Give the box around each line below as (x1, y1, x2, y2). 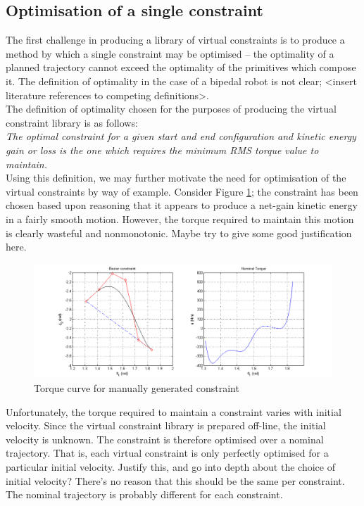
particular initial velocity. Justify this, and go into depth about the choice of (6, 459, 335, 474)
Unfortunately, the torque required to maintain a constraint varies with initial (6, 404, 341, 419)
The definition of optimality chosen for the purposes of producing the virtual (6, 101, 337, 116)
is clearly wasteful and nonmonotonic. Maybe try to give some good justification (6, 225, 352, 240)
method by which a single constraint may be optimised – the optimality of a (6, 46, 334, 61)
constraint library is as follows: (6, 115, 138, 129)
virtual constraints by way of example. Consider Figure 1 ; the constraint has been (6, 184, 358, 198)
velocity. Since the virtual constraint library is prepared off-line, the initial (6, 418, 326, 433)
